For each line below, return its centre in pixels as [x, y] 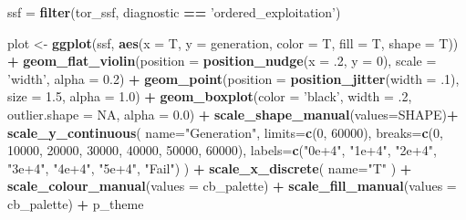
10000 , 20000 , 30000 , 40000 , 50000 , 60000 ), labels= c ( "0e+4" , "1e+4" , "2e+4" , [222, 150]
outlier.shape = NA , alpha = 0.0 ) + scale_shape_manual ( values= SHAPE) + [233, 114]
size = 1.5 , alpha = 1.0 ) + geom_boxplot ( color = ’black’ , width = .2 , [210, 96]
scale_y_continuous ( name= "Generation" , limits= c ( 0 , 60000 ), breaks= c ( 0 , [225, 132]
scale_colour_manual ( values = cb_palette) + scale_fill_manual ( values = [232, 186]
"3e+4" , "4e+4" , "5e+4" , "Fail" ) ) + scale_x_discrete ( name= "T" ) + [210, 168]
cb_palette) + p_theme [76, 203]
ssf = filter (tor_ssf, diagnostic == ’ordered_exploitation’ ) [174, 12]
